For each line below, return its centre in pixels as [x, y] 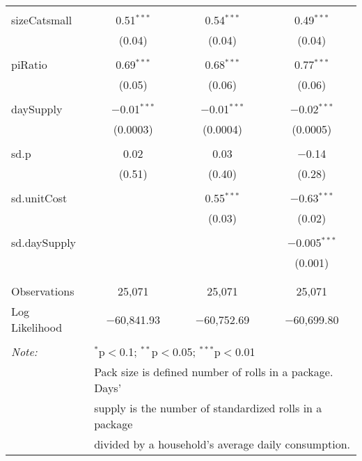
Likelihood [37, 327]
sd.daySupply [44, 242]
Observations [43, 291]
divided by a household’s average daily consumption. [222, 444]
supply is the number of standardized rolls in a [208, 408]
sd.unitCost [39, 198]
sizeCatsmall [42, 20]
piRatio [29, 64]
